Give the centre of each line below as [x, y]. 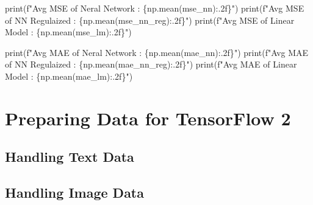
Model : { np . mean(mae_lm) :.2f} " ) [69, 76]
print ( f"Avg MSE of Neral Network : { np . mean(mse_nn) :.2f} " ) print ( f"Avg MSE [155, 8]
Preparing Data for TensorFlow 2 [148, 118]
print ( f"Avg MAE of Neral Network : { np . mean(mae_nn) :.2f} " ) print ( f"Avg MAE [157, 52]
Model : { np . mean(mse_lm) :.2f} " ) [68, 32]
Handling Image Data [74, 193]
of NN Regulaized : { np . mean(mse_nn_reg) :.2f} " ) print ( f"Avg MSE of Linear [150, 20]
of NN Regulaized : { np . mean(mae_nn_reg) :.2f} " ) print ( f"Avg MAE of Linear [151, 64]
